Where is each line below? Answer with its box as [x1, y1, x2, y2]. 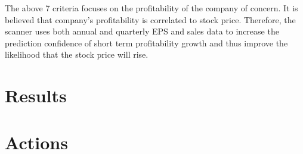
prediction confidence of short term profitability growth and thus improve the [5, 36, 288, 49]
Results [5, 83, 67, 108]
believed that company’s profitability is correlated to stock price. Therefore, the [5, 13, 296, 26]
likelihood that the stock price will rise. [5, 48, 149, 61]
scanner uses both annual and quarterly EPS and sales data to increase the [5, 25, 279, 37]
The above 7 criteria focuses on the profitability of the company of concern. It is [5, 2, 298, 14]
